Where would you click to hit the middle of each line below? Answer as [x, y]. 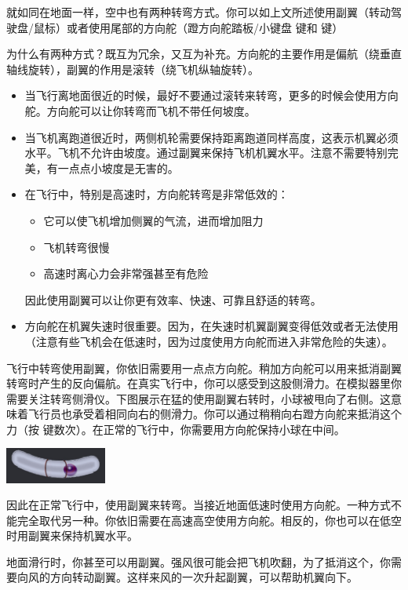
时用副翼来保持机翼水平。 [72, 535]
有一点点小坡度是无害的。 [113, 168]
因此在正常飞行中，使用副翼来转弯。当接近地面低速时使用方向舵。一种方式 [199, 505]
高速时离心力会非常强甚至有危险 [126, 273]
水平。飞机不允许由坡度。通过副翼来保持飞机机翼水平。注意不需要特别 [206, 153]
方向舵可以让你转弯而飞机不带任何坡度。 [151, 110]
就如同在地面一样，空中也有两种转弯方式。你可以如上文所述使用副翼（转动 [199, 12]
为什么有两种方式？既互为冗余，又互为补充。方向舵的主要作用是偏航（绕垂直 [204, 54]
